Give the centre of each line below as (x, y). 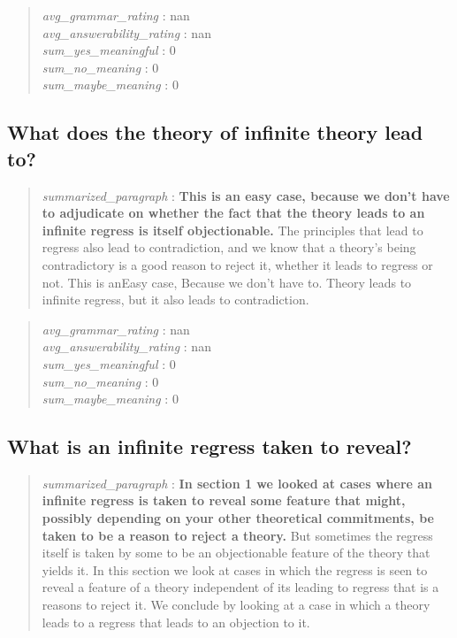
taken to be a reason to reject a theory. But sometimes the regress (237, 535)
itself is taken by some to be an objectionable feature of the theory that (236, 553)
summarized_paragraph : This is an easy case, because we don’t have (246, 195)
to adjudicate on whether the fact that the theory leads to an (233, 213)
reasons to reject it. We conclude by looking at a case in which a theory (236, 605)
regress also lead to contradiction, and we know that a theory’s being (229, 247)
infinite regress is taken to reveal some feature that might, (224, 500)
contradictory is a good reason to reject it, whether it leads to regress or (237, 264)
